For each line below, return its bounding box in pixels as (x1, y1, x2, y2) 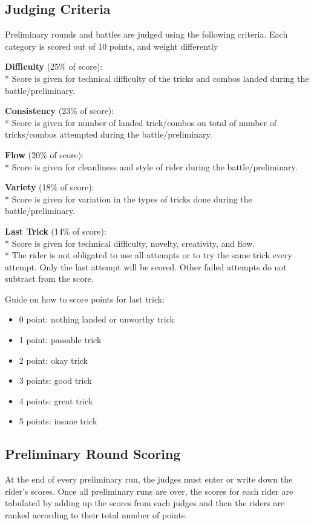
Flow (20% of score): (5, 148, 83, 161)
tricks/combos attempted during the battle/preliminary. (5, 128, 212, 141)
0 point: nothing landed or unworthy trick (19, 313, 174, 326)
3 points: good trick (19, 374, 92, 387)
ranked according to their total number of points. (5, 509, 188, 521)
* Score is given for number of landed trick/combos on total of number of (5, 116, 277, 129)
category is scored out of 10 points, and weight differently (5, 39, 218, 52)
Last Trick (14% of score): (5, 224, 106, 237)
